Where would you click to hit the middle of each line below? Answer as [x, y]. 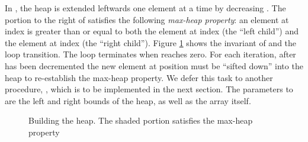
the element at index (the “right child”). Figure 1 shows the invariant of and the [151, 42]
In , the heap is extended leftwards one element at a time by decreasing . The [145, 8]
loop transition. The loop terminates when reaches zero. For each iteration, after [150, 54]
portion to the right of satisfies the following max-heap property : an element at [147, 19]
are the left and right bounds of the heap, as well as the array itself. [128, 100]
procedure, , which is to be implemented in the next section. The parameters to [149, 89]
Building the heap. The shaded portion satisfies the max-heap [141, 120]
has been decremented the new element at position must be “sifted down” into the [154, 65]
